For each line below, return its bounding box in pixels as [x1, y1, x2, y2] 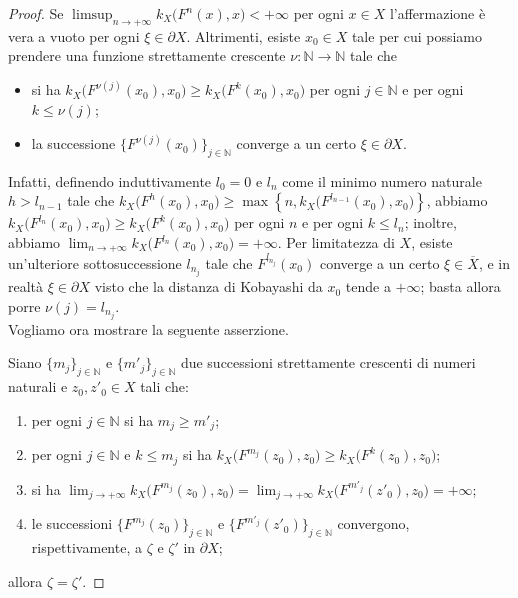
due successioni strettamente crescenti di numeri [180, 352, 476, 373]
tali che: [140, 376, 189, 397]
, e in [478, 252, 510, 273]
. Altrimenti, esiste [186, 25, 301, 46]
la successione [31, 133, 116, 154]
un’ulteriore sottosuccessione [8, 252, 182, 273]
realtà [8, 276, 44, 297]
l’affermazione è [389, 3, 486, 23]
